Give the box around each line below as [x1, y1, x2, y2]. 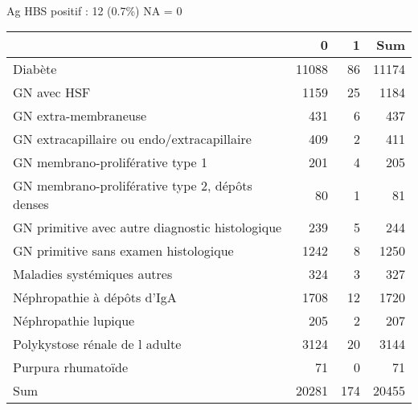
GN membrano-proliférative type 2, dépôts [13, 176, 252, 195]
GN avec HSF [13, 83, 91, 102]
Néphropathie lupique [13, 311, 135, 330]
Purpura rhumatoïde [13, 358, 129, 377]
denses [13, 195, 49, 214]
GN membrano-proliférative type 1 [13, 153, 208, 172]
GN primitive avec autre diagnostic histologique [13, 218, 282, 237]
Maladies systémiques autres [13, 264, 173, 284]
